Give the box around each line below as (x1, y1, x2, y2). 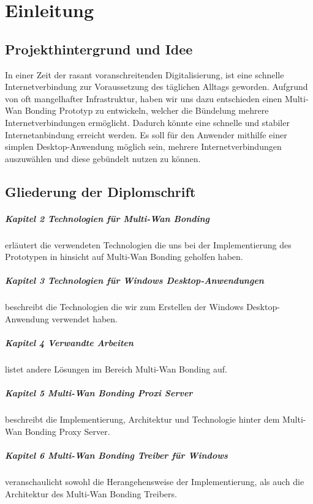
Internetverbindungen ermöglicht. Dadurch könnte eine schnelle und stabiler (5, 116, 290, 128)
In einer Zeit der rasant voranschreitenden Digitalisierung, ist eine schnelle (5, 68, 284, 81)
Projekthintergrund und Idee (5, 39, 193, 58)
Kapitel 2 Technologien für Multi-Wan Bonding (5, 212, 210, 224)
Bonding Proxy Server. (25, 424, 110, 437)
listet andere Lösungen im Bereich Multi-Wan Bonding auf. (5, 363, 227, 376)
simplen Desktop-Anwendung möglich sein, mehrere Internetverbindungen (5, 140, 282, 153)
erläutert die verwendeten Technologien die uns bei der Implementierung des (5, 238, 292, 251)
